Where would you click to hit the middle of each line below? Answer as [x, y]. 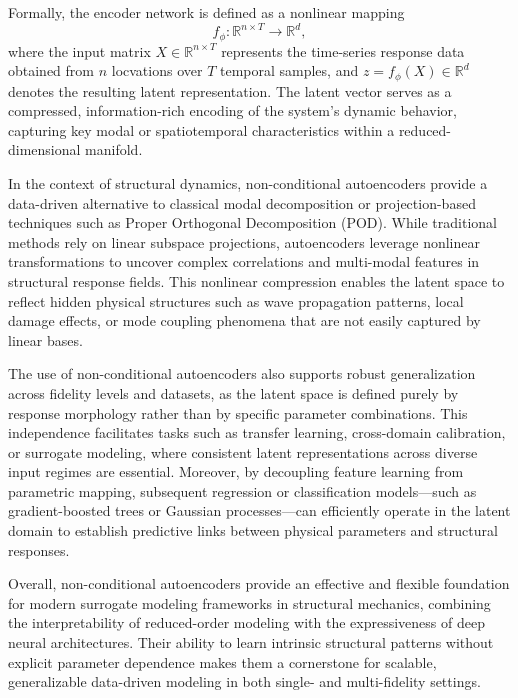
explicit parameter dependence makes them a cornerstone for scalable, [222, 661]
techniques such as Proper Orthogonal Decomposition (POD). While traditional [252, 222]
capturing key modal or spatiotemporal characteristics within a [201, 129]
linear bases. [45, 339]
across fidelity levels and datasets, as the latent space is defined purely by [233, 392]
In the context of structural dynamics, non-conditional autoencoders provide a [248, 182]
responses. [39, 549]
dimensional [44, 149]
